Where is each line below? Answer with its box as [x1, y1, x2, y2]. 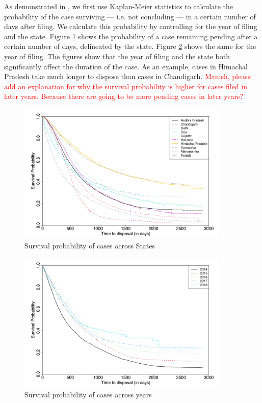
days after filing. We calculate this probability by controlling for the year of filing [4, 21, 257, 32]
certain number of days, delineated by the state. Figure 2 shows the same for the [4, 41, 256, 52]
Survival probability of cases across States [24, 240, 155, 250]
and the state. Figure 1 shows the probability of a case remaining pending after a [4, 31, 258, 41]
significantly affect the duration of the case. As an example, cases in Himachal [4, 61, 248, 71]
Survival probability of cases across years [24, 389, 152, 399]
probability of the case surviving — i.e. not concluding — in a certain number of [4, 11, 256, 21]
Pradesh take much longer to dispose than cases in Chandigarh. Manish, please [4, 71, 251, 82]
